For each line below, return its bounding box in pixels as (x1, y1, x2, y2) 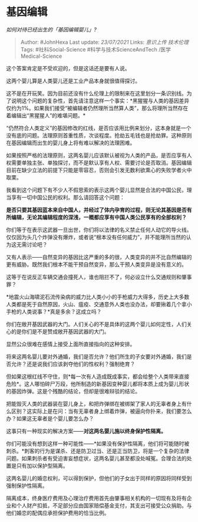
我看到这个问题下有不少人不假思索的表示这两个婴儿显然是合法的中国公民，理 (6, 186, 192, 193)
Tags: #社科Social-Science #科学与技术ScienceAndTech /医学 (20, 45, 171, 53)
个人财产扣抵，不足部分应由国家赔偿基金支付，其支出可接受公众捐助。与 (16, 502, 192, 509)
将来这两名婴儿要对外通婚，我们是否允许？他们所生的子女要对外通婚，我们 (6, 353, 187, 360)
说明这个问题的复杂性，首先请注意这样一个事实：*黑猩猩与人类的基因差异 (11, 97, 190, 104)
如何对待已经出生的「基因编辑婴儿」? (6, 26, 97, 33)
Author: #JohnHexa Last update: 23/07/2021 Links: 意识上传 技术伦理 (20, 38, 189, 45)
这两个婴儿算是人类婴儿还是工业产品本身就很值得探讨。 (6, 77, 140, 84)
